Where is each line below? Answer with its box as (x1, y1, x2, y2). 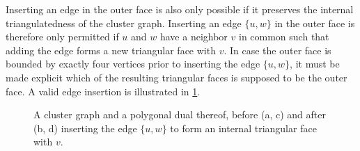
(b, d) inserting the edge (33, 120, 137, 135)
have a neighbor (159, 29, 228, 44)
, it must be (290, 56, 340, 71)
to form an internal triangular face (170, 120, 317, 135)
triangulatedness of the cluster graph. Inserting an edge (6, 15, 242, 30)
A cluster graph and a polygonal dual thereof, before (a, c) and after (33, 107, 326, 122)
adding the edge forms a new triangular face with (6, 42, 216, 57)
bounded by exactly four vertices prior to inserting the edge (6, 56, 260, 71)
